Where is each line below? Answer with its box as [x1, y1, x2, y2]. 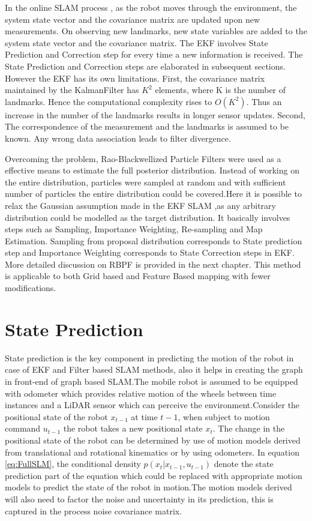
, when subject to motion [178, 410, 270, 423]
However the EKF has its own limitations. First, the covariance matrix [5, 71, 265, 84]
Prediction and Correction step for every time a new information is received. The [5, 48, 303, 61]
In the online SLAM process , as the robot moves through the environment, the [5, 1, 297, 13]
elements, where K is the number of [155, 83, 286, 96]
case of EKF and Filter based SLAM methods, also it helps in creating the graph [5, 363, 303, 376]
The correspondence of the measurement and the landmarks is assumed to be [5, 120, 289, 133]
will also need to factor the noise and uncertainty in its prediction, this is [5, 492, 274, 505]
